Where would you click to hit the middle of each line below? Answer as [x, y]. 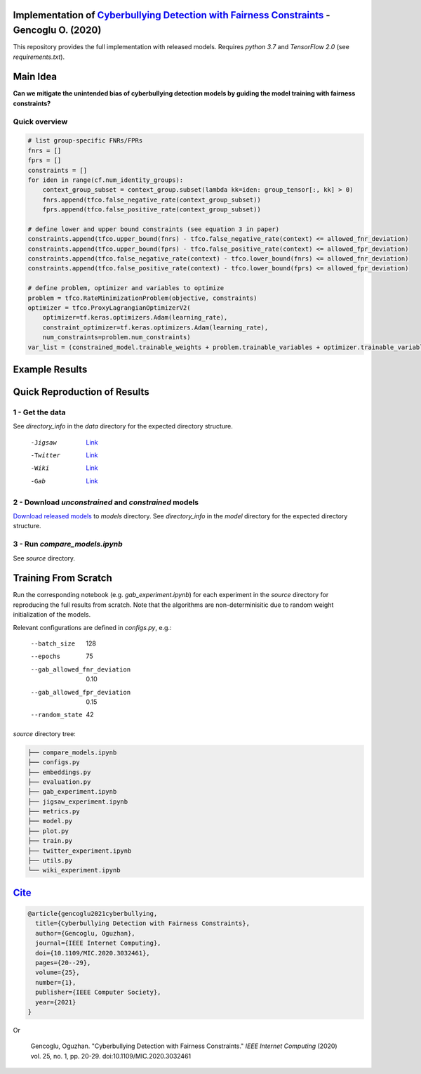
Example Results [50, 369]
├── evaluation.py [59, 782]
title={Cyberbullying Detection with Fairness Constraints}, [143, 923]
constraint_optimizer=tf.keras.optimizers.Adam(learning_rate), [155, 327]
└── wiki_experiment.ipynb [74, 870]
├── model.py [50, 821]
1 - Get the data [39, 412]
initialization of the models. [52, 615]
